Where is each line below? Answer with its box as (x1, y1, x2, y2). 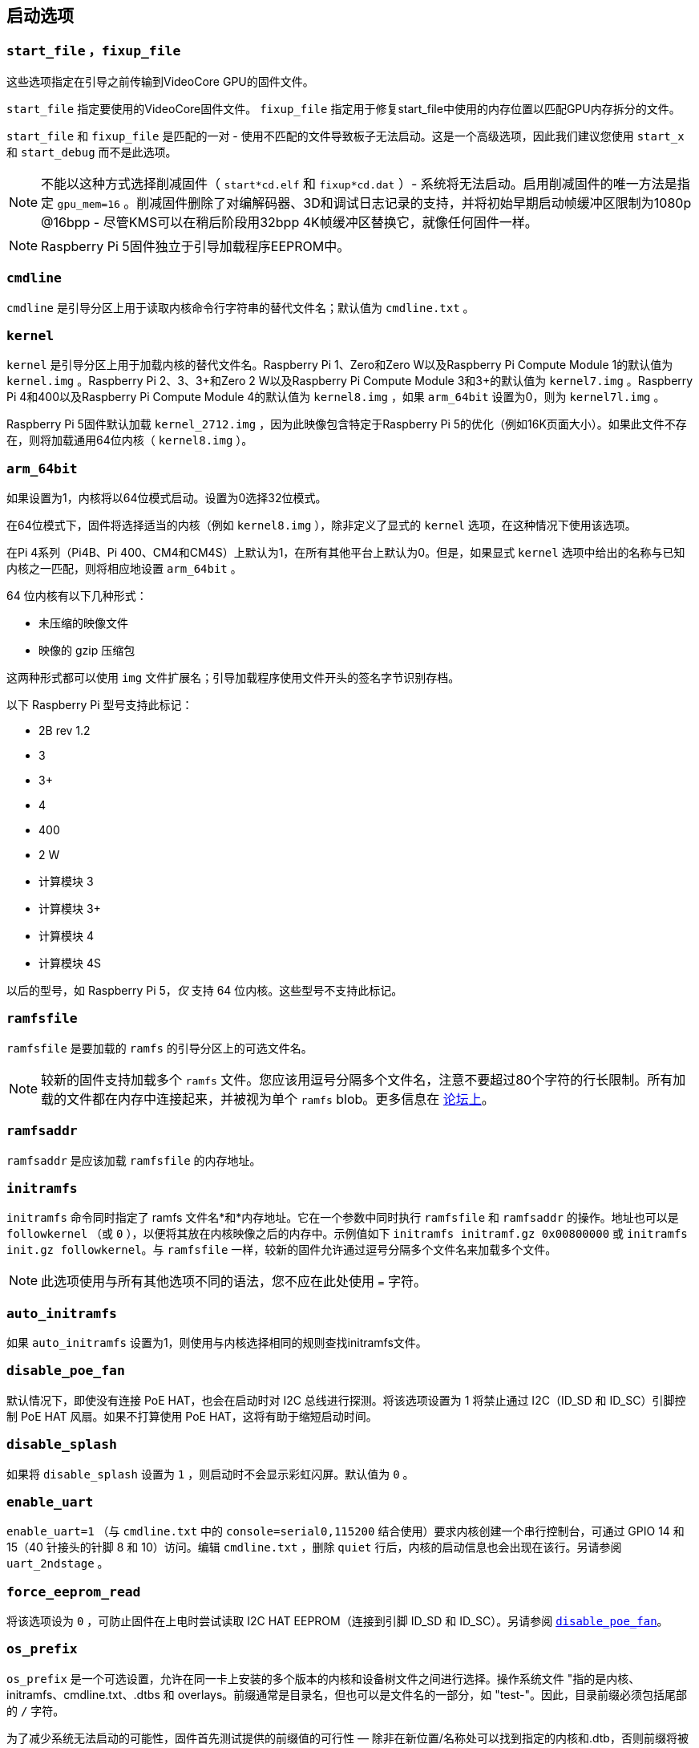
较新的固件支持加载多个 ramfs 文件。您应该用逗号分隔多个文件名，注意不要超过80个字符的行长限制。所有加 (41, 1071, 686, 1088)
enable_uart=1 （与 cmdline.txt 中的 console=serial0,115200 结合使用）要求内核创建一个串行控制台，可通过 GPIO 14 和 (6, 1524, 685, 1539)
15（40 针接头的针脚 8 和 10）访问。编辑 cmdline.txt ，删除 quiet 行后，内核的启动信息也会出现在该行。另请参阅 (6, 1540, 622, 1555)
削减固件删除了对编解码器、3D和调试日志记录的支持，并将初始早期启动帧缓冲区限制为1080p (136, 194, 692, 211)
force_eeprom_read (6, 1584, 141, 1600)
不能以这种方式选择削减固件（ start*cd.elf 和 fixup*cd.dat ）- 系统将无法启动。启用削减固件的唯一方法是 (41, 175, 677, 192)
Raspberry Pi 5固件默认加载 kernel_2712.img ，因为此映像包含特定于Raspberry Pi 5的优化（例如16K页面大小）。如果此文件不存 (6, 417, 687, 432)
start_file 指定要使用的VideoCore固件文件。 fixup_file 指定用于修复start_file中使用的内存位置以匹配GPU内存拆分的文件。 (6, 101, 681, 116)
